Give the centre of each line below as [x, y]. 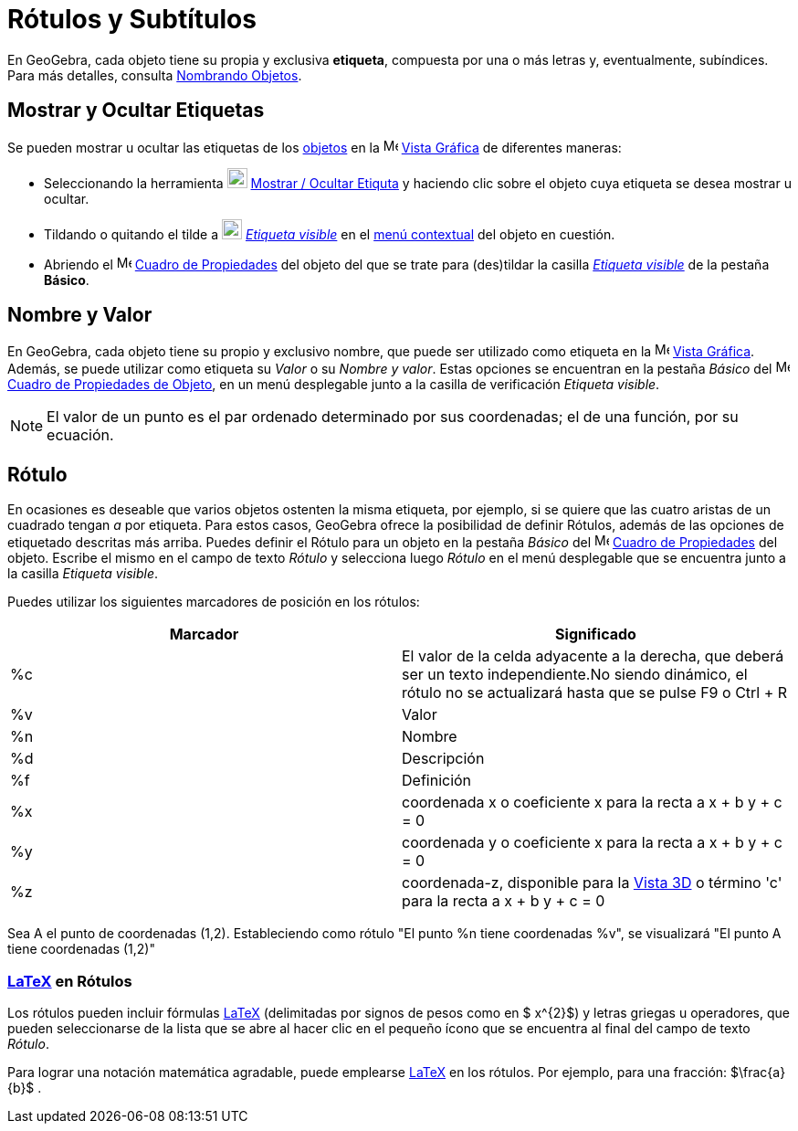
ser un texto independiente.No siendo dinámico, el [575, 675]
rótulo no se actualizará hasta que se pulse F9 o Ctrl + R [595, 693]
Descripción [443, 759]
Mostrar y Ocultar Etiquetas [136, 111]
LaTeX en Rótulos [70, 981]
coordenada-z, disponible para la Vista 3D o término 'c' [592, 883]
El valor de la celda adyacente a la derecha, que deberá [593, 656]
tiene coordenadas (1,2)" [81, 949]
